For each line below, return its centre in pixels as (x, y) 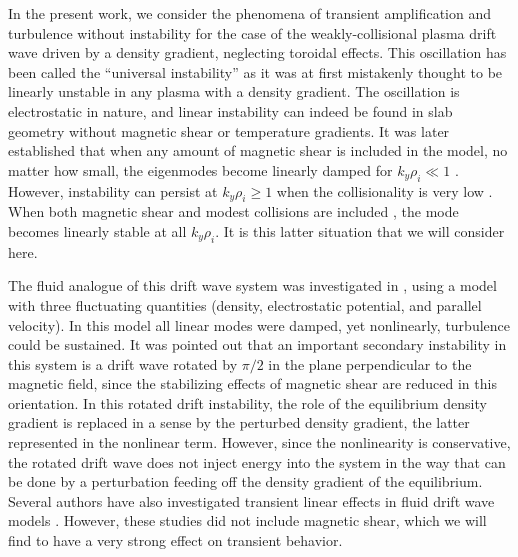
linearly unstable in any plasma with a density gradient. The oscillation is (234, 91)
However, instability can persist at (113, 190)
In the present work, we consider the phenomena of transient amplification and (249, 13)
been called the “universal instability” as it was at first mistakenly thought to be (255, 71)
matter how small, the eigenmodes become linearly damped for (200, 169)
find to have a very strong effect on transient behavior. (175, 540)
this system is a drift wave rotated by (123, 363)
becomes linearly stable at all (97, 230)
